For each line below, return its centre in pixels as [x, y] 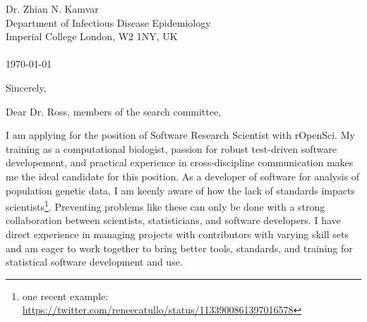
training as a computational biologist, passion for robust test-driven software [171, 148]
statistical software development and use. [94, 262]
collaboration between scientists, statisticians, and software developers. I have [173, 220]
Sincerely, [26, 87]
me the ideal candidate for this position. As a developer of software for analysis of [183, 176]
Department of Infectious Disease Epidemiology [108, 22]
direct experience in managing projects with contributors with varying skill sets [177, 234]
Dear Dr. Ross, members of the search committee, [114, 111]
